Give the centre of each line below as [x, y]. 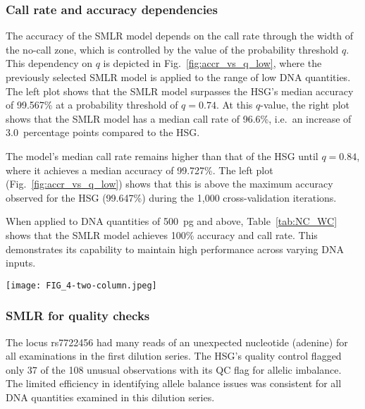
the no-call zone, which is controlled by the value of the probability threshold [172, 49]
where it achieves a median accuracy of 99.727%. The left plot [140, 170]
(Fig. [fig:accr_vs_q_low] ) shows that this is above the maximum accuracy [169, 184]
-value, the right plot [305, 105]
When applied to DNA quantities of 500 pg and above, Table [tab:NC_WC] [172, 221]
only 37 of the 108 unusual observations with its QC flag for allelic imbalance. [174, 369]
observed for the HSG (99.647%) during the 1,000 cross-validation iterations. [171, 197]
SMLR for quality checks [78, 316]
